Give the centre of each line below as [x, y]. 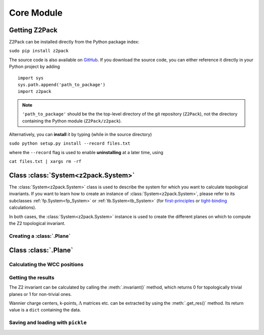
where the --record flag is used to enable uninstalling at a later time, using [86, 152]
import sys [31, 78]
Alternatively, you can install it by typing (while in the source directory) [80, 134]
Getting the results [32, 277]
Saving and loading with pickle [48, 323]
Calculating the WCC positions [46, 265]
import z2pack [34, 91]
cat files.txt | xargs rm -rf [45, 162]
